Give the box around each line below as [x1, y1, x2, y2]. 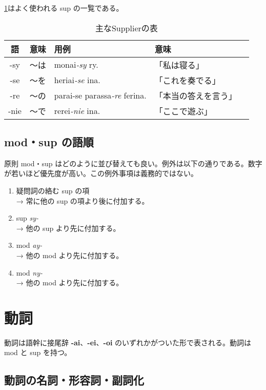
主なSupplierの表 [95, 22, 158, 34]
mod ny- [16, 267, 43, 278]
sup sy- [16, 212, 39, 223]
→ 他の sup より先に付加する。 [16, 222, 120, 233]
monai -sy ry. [54, 59, 98, 71]
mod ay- [16, 240, 43, 250]
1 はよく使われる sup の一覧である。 [4, 3, 124, 13]
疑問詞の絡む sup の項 [16, 185, 90, 196]
